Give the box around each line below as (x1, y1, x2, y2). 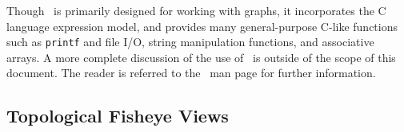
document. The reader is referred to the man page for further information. (6, 64, 376, 81)
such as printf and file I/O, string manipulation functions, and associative (6, 33, 374, 50)
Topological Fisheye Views (6, 103, 229, 128)
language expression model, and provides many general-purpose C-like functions (6, 17, 398, 34)
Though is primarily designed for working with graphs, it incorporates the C (6, 2, 386, 18)
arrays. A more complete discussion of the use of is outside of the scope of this (6, 49, 396, 65)
